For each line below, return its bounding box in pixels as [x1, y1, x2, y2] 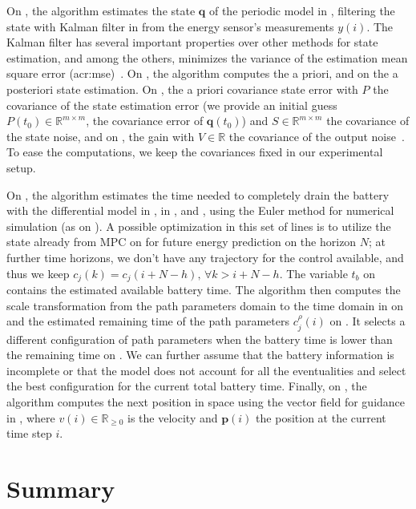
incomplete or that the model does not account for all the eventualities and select [6, 362, 406, 378]
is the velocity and [127, 409, 218, 426]
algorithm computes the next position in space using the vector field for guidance [6, 393, 406, 410]
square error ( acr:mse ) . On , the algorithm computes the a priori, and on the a [6, 65, 398, 82]
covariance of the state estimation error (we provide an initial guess [6, 96, 337, 113]
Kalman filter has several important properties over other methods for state [6, 34, 378, 50]
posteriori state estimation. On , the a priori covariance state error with [6, 80, 358, 97]
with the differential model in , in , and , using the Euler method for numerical [6, 202, 394, 219]
